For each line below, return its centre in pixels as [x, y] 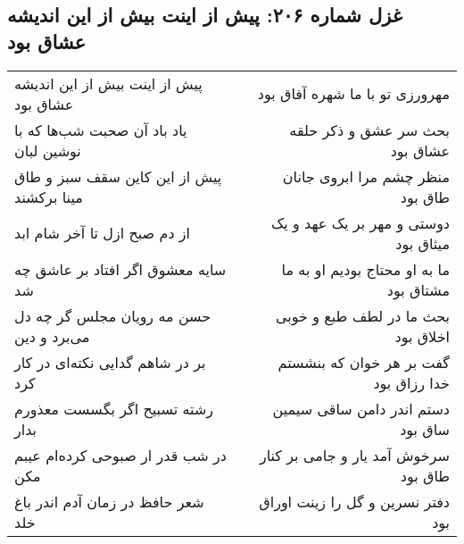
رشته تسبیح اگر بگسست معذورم [114, 408]
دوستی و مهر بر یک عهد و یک [360, 222]
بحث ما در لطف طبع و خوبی [362, 315]
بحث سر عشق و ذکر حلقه [369, 130]
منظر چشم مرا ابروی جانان [366, 176]
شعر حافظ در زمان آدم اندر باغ [109, 501]
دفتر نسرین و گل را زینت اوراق [354, 501]
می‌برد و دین [52, 336]
